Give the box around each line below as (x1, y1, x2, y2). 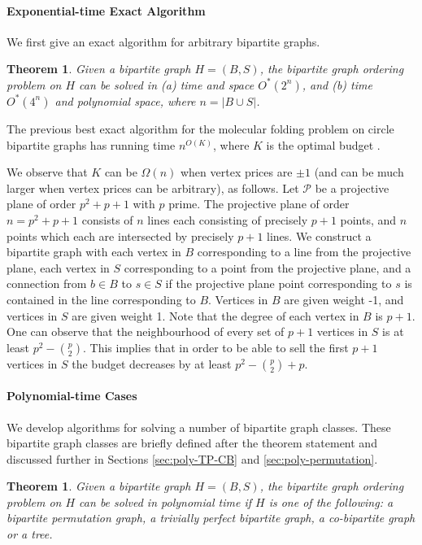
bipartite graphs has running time (7, 136, 176, 153)
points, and (340, 211, 397, 228)
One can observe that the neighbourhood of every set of (7, 323, 285, 340)
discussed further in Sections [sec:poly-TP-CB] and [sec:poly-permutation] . (7, 450, 378, 467)
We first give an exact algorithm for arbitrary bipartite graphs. (7, 33, 320, 50)
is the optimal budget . (266, 136, 381, 153)
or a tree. (7, 525, 53, 543)
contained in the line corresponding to (7, 290, 196, 307)
